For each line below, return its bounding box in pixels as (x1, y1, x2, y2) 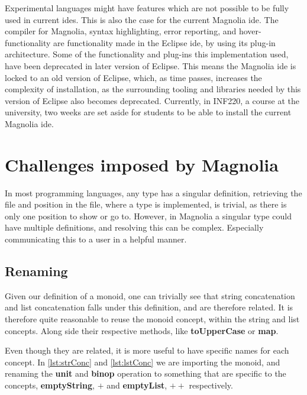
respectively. (189, 378, 233, 391)
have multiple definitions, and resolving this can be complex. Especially (5, 221, 264, 234)
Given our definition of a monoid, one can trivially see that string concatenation (5, 289, 295, 302)
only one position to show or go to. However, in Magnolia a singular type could (5, 209, 292, 222)
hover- (238, 25, 261, 37)
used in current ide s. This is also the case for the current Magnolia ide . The (5, 13, 279, 25)
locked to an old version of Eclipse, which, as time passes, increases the (5, 71, 262, 83)
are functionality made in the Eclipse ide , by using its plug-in (53, 36, 276, 48)
